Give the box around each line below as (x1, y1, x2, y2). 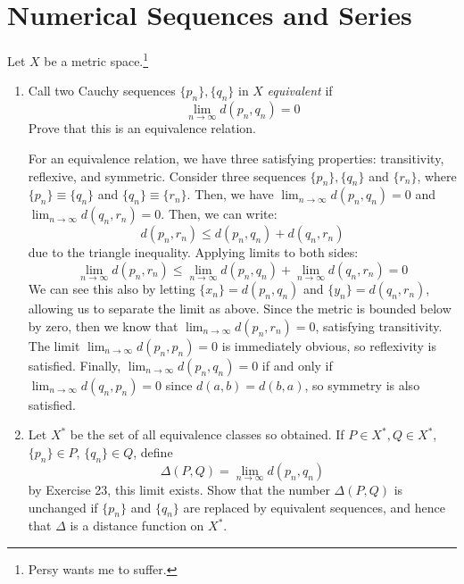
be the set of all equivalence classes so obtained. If (70, 425, 344, 444)
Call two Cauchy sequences (28, 81, 176, 100)
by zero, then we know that (28, 316, 178, 335)
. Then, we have (186, 185, 274, 204)
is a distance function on (70, 516, 204, 535)
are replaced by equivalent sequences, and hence (183, 497, 445, 516)
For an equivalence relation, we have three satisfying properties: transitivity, (28, 148, 444, 167)
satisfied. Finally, (28, 355, 121, 374)
